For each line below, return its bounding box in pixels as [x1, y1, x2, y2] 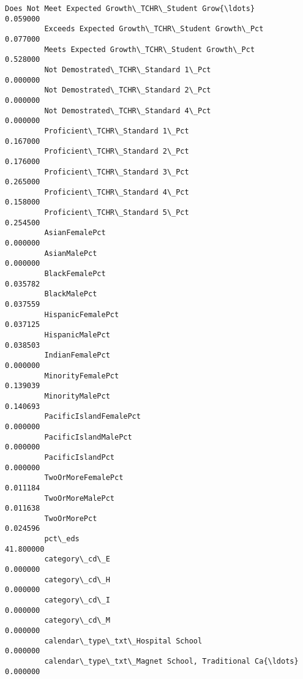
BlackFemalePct [44, 269, 106, 279]
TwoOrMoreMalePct [44, 493, 114, 503]
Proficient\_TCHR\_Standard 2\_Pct [44, 147, 189, 156]
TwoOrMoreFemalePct [44, 473, 124, 482]
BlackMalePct [44, 290, 97, 299]
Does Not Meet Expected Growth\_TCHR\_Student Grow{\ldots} [5, 4, 255, 13]
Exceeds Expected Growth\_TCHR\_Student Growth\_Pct [44, 24, 264, 34]
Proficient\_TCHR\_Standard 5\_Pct [44, 208, 189, 217]
